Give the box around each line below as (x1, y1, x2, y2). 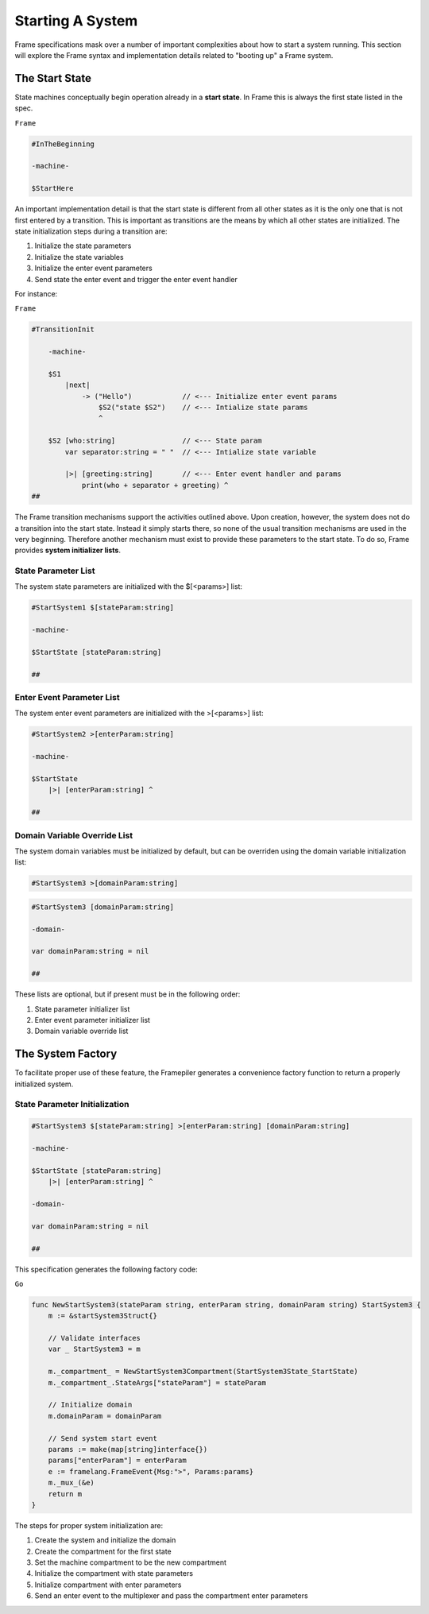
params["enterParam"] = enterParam (48, 1456, 187, 1465)
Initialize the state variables (34, 252, 124, 261)
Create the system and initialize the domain (34, 1535, 176, 1545)
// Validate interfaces (48, 1333, 141, 1343)
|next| (64, 381, 91, 389)
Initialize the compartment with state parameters (34, 1569, 194, 1578)
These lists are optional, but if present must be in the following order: (14, 989, 241, 999)
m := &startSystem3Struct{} (48, 1311, 158, 1321)
